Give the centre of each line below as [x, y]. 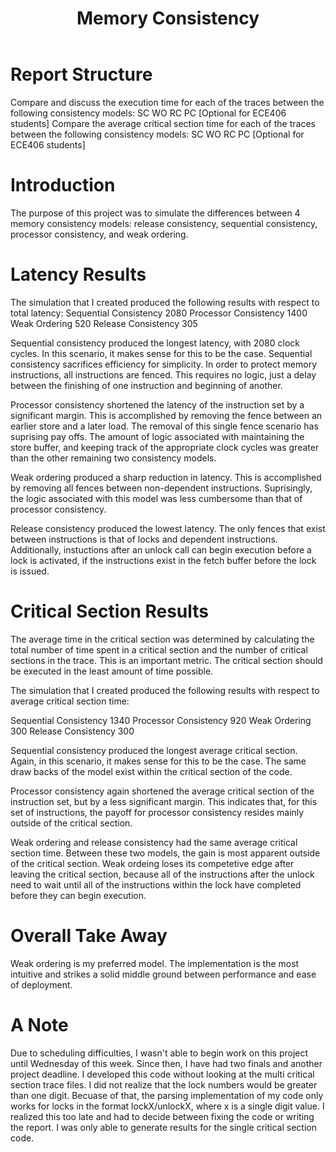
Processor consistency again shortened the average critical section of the [162, 791]
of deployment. [41, 984]
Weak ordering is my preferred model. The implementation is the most [155, 963]
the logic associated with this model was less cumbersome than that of [156, 498]
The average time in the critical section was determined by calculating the [162, 639]
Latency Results [78, 274]
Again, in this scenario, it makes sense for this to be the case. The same [158, 761]
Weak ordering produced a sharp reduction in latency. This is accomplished [166, 477]
